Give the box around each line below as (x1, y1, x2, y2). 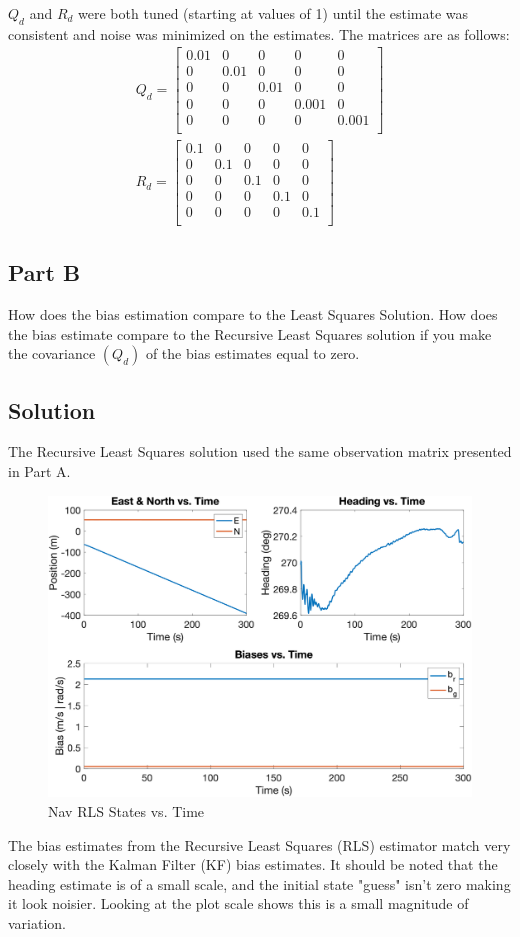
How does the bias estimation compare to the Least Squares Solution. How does (8, 304, 498, 325)
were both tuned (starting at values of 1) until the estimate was (78, 3, 469, 23)
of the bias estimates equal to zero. (145, 343, 360, 364)
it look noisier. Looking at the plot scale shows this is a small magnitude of (8, 893, 469, 914)
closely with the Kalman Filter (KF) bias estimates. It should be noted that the (8, 854, 498, 875)
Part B (8, 257, 81, 288)
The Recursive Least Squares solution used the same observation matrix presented (8, 441, 512, 462)
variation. (8, 913, 67, 934)
